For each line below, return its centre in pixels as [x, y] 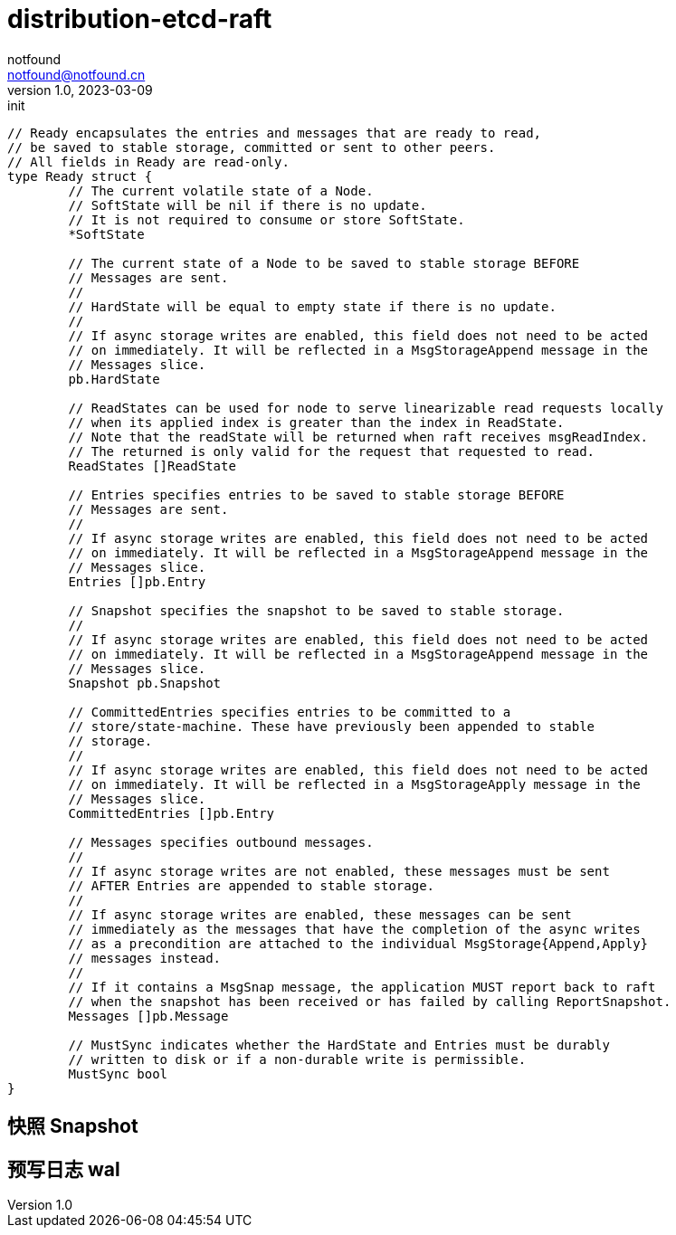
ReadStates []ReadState [152, 465]
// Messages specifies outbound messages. [221, 842]
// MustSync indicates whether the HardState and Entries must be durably [339, 1045]
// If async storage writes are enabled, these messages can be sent [320, 914]
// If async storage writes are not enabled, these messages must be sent [339, 871]
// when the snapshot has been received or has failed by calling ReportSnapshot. [370, 1001]
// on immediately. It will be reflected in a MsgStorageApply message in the [354, 784]
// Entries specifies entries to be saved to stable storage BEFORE [316, 494]
